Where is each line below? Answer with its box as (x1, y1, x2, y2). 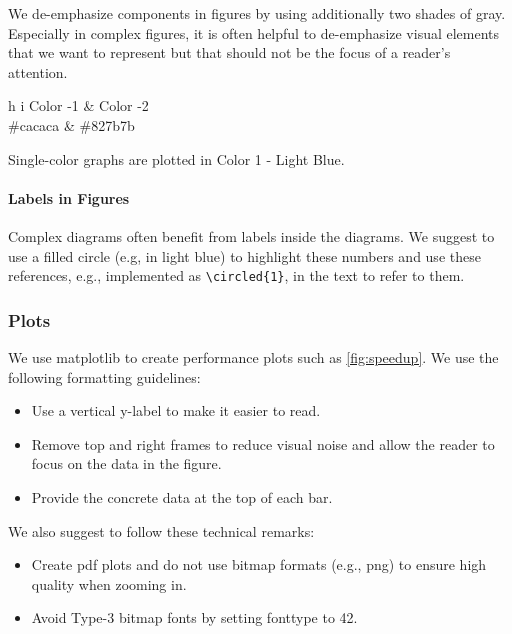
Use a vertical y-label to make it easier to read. (31, 400, 321, 421)
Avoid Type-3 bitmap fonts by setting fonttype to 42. (31, 607, 358, 628)
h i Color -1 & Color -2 (8, 95, 149, 116)
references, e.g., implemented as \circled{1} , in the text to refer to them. (8, 265, 465, 286)
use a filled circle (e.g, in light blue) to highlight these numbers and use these (8, 245, 481, 266)
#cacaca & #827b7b (8, 114, 135, 135)
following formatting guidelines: (8, 366, 201, 387)
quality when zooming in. (31, 573, 187, 594)
